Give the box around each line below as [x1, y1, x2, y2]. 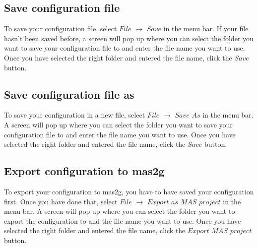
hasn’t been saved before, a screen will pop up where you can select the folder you [4, 33, 254, 43]
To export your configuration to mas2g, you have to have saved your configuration [4, 186, 254, 196]
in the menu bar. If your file [163, 23, 249, 34]
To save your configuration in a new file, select [4, 110, 145, 120]
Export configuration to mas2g [4, 163, 165, 179]
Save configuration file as [4, 86, 134, 102]
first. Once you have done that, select [4, 196, 118, 206]
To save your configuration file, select [4, 23, 117, 34]
